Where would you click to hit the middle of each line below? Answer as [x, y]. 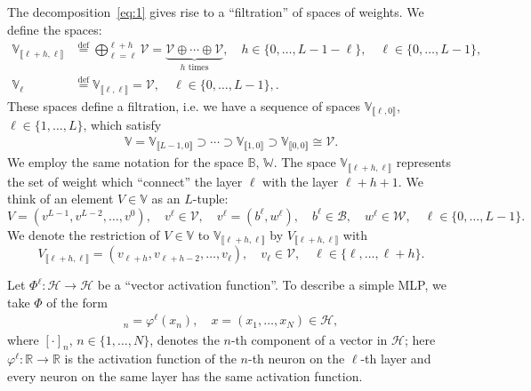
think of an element [60, 199]
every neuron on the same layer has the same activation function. [185, 375]
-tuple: [210, 199]
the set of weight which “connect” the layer [125, 181]
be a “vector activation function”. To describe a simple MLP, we [272, 285]
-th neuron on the [297, 359]
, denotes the [185, 339]
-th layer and [396, 359]
